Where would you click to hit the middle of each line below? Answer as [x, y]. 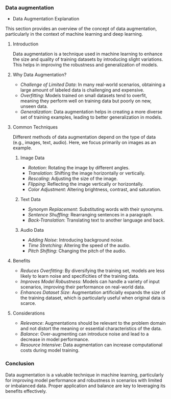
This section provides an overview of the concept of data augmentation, [81, 29]
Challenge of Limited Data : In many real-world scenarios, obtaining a [93, 85]
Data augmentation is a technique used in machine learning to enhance [88, 54]
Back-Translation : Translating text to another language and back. [96, 220]
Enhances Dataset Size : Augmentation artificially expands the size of [93, 293]
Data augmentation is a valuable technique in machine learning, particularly [84, 374]
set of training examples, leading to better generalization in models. [91, 117]
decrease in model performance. [55, 340]
